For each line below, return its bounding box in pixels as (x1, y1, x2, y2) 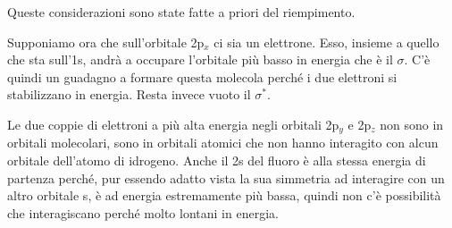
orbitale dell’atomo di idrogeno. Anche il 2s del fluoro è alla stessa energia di (7, 151, 426, 170)
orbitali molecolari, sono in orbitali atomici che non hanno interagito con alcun (7, 133, 439, 152)
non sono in (380, 114, 444, 133)
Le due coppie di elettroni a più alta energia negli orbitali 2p (7, 114, 339, 133)
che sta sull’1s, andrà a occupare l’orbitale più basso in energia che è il (7, 50, 393, 69)
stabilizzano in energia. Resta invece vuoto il (7, 85, 251, 104)
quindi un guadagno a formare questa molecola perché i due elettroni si (7, 67, 398, 86)
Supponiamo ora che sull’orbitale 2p (7, 32, 205, 51)
